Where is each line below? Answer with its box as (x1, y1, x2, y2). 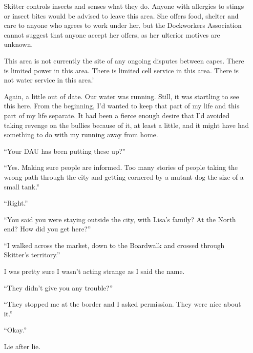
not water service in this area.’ (4, 75, 94, 85)
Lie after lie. (4, 341, 41, 352)
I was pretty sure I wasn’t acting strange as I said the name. (4, 266, 185, 276)
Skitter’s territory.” (4, 249, 60, 260)
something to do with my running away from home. (4, 129, 158, 140)
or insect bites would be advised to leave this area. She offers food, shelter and (4, 10, 239, 21)
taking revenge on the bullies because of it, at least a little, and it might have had (4, 120, 249, 130)
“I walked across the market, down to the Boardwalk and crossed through (4, 240, 225, 250)
